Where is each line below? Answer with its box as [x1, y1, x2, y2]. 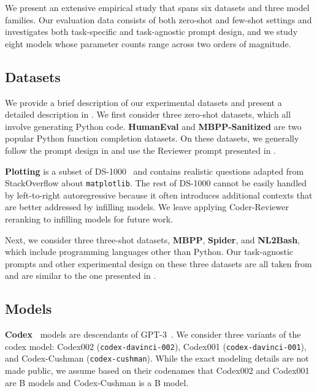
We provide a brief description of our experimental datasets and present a [5, 96, 282, 108]
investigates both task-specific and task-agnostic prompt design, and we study [5, 25, 298, 38]
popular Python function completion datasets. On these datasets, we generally [5, 132, 299, 145]
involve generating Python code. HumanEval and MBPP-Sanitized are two [5, 120, 302, 132]
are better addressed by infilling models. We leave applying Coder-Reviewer [5, 200, 289, 213]
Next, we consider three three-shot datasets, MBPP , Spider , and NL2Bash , [5, 233, 300, 246]
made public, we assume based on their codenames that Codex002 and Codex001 [5, 364, 310, 377]
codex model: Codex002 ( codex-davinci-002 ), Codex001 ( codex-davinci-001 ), [5, 340, 307, 352]
